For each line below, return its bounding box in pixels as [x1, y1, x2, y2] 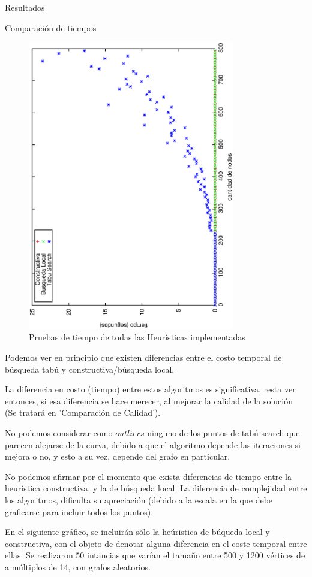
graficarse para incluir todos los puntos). [5, 505, 154, 518]
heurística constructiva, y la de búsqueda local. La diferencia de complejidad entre [5, 482, 307, 494]
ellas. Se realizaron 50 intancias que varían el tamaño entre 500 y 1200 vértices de [5, 549, 305, 561]
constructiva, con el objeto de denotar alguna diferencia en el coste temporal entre [5, 537, 307, 549]
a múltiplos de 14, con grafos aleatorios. [5, 560, 151, 573]
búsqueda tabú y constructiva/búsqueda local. [5, 362, 175, 375]
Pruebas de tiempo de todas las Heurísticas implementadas [29, 331, 245, 343]
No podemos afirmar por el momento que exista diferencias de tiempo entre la [5, 470, 292, 482]
